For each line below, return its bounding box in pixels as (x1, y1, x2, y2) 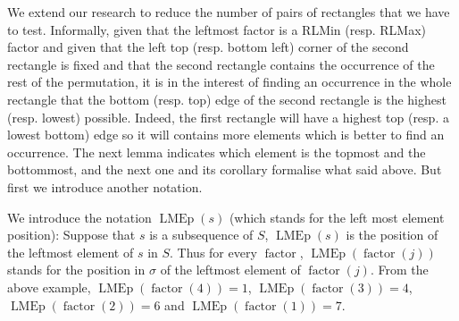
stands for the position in (7, 260, 146, 279)
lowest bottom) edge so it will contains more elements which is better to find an (7, 125, 445, 144)
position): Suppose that (7, 225, 136, 244)
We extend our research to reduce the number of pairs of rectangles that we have (7, 3, 450, 21)
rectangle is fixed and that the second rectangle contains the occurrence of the (7, 55, 435, 73)
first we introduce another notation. (7, 177, 203, 196)
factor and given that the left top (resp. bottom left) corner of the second (7, 38, 409, 56)
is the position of (346, 225, 438, 244)
